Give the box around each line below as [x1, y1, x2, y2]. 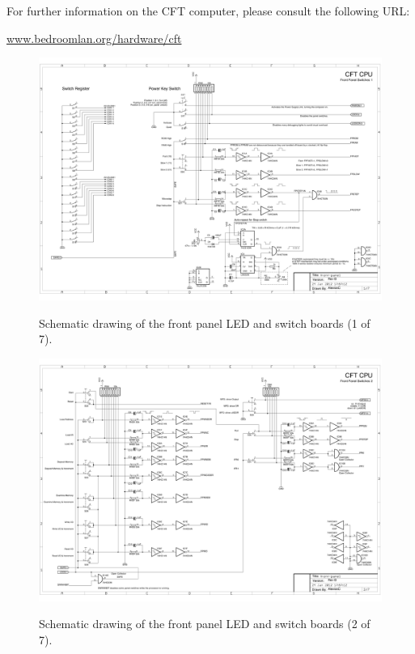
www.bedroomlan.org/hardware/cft [6, 29, 182, 46]
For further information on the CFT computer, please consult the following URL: [6, 2, 410, 19]
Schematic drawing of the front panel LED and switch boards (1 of [39, 314, 371, 331]
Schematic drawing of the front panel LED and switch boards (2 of [39, 615, 371, 632]
